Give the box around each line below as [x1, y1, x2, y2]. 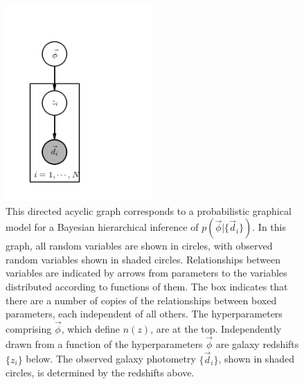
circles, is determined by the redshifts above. [6, 365, 195, 380]
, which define [61, 322, 120, 336]
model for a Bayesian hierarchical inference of [6, 220, 199, 234]
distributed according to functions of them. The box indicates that [6, 279, 288, 294]
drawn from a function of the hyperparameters [6, 336, 203, 351]
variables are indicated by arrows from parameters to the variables [6, 265, 287, 280]
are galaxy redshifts [215, 336, 299, 351]
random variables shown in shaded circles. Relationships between [6, 252, 281, 266]
